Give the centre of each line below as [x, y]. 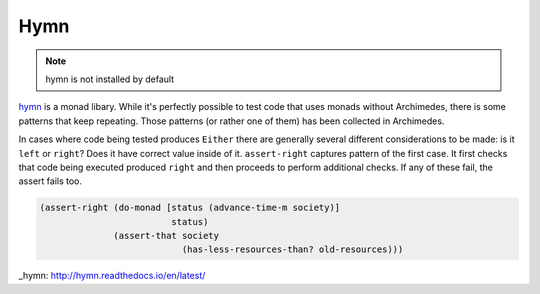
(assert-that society [166, 236]
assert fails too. [50, 181]
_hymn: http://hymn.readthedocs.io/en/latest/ [112, 276]
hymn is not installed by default [110, 79]
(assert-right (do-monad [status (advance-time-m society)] [190, 208]
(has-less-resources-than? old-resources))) [292, 249]
